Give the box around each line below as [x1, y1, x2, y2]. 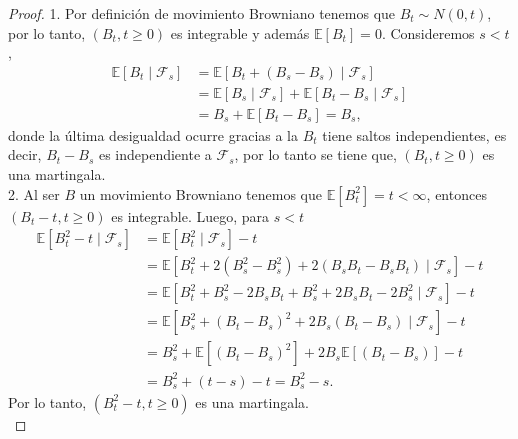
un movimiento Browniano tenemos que [79, 183, 322, 204]
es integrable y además [170, 22, 310, 43]
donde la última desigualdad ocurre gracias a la [8, 124, 299, 145]
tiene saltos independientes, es [322, 124, 507, 145]
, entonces [426, 183, 487, 204]
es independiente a [98, 144, 212, 165]
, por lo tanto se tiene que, [234, 144, 397, 165]
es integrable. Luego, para [111, 205, 270, 226]
